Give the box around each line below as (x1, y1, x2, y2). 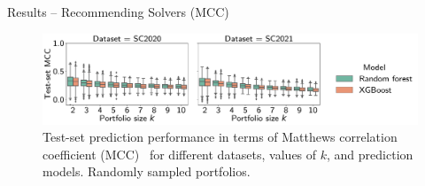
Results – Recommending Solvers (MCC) (7, 3, 229, 20)
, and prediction (327, 144, 413, 163)
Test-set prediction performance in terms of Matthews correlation (42, 128, 398, 146)
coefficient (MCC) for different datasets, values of (42, 144, 317, 163)
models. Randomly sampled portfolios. (42, 162, 251, 181)
